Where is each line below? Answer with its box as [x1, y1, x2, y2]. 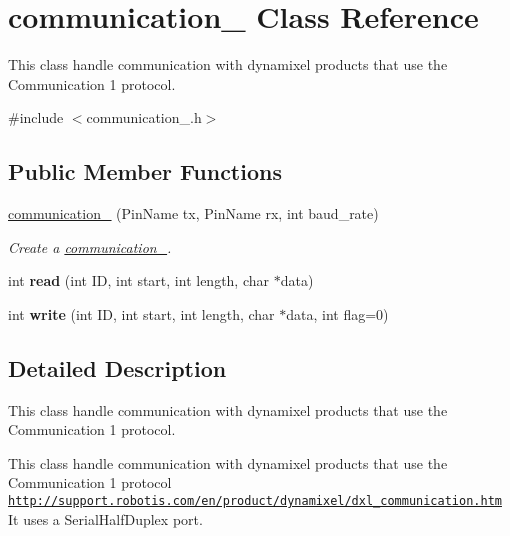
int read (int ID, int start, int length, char [8, 270, 270, 291]
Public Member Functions [8, 156, 282, 187]
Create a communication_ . [8, 236, 172, 257]
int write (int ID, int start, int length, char [8, 303, 275, 324]
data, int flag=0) [286, 303, 389, 324]
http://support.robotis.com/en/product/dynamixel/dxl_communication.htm [8, 494, 502, 509]
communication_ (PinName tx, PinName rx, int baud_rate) [8, 203, 379, 224]
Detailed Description [8, 352, 227, 383]
